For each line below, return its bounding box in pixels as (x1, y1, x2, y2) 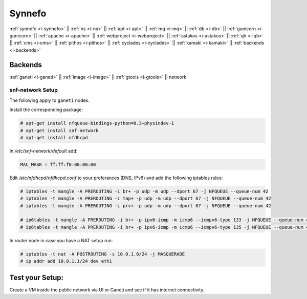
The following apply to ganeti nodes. (9, 97, 90, 103)
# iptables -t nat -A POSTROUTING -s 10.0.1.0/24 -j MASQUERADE (20, 251, 185, 257)
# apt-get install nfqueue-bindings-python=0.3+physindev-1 (20, 120, 174, 126)
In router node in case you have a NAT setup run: (9, 237, 113, 243)
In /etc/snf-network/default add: (9, 147, 78, 154)
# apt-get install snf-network (20, 127, 99, 133)
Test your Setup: (9, 273, 64, 282)
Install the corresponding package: (9, 106, 83, 113)
